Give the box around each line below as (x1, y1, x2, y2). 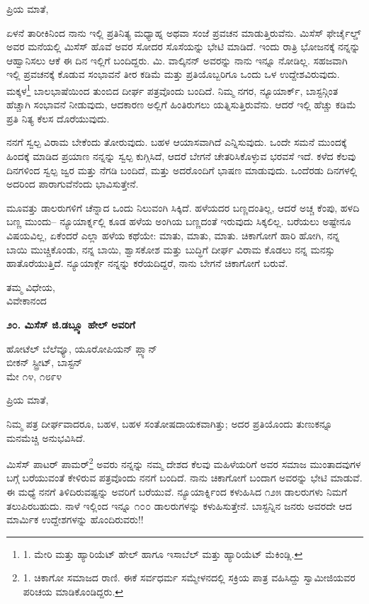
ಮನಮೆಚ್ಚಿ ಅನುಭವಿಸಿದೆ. (6, 430, 86, 445)
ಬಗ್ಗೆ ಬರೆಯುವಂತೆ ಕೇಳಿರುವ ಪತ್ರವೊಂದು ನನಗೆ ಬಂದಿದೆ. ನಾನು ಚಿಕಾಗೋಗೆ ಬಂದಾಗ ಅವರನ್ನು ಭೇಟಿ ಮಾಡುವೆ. (6, 470, 363, 485)
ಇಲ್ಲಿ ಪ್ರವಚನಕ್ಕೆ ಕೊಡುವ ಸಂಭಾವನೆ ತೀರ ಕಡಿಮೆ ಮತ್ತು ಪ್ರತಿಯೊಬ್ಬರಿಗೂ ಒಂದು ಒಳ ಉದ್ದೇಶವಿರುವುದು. (6, 67, 340, 81)
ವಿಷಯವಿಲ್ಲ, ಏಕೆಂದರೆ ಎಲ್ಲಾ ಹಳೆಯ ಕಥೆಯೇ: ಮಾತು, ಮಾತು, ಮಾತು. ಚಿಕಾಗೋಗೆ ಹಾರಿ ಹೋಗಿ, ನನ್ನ (6, 227, 340, 242)
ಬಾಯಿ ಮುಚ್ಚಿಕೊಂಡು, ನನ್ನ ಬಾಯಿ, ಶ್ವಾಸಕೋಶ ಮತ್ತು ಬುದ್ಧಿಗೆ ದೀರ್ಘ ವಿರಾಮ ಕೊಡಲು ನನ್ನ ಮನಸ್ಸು (6, 241, 335, 256)
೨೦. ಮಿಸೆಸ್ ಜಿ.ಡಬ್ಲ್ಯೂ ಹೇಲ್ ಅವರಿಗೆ (6, 317, 135, 331)
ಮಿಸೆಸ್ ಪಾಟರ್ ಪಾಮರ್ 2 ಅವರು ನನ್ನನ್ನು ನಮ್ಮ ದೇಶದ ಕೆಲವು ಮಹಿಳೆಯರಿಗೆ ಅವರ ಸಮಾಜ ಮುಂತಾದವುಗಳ (6, 455, 361, 471)
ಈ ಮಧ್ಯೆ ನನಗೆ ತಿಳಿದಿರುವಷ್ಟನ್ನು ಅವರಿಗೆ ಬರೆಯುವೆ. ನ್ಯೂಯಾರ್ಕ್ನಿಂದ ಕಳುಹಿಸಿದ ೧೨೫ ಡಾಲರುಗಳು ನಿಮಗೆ (6, 484, 348, 498)
